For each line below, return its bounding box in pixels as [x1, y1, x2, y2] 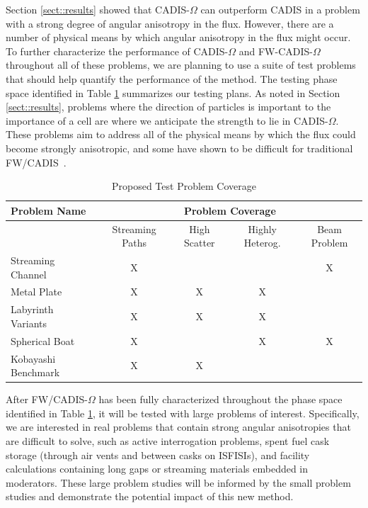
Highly [248, 221, 277, 236]
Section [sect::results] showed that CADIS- [6, 2, 190, 16]
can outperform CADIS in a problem [200, 2, 360, 16]
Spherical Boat [11, 333, 75, 348]
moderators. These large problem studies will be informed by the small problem [6, 475, 351, 490]
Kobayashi [11, 351, 56, 366]
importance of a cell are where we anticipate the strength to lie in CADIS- [6, 113, 328, 128]
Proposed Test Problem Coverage [111, 179, 257, 193]
